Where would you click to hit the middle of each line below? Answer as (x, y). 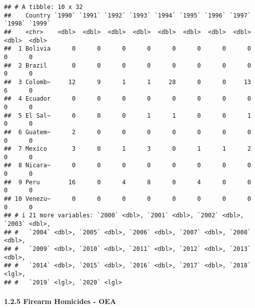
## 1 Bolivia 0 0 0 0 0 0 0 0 (127, 49)
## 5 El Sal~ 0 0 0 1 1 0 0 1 (127, 115)
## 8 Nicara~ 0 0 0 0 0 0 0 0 (127, 166)
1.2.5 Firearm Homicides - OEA (60, 301)
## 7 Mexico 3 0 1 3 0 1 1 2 (127, 149)
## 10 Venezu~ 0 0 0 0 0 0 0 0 (127, 199)
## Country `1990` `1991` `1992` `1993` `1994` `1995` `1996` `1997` (127, 15)
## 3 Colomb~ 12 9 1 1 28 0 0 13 (127, 82)
